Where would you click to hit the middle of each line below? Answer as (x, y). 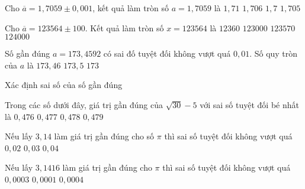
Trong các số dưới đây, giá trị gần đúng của (84, 104)
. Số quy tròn (274, 53)
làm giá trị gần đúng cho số (104, 136)
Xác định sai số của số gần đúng (64, 85)
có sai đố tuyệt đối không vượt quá (167, 53)
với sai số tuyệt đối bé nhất (249, 104)
